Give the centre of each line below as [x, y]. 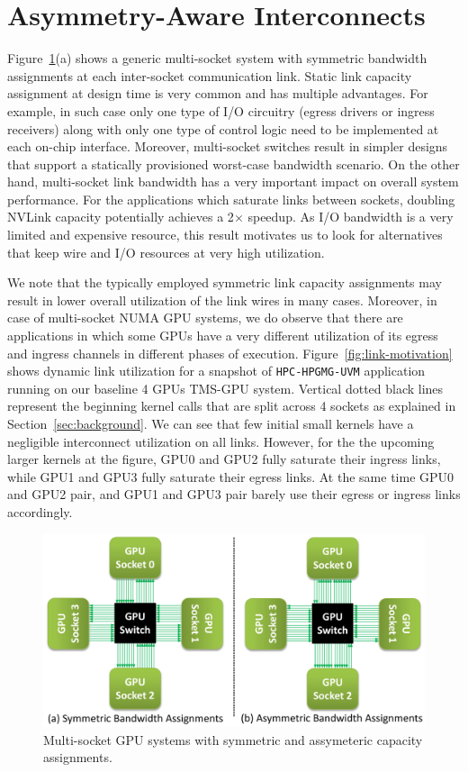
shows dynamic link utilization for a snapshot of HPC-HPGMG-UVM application [216, 371]
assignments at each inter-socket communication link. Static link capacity [210, 75]
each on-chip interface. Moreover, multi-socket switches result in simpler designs [228, 146]
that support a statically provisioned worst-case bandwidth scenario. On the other [234, 163]
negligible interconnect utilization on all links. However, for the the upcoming [221, 441]
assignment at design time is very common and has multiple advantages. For [218, 93]
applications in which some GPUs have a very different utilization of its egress [223, 336]
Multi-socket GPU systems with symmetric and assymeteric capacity [233, 739]
